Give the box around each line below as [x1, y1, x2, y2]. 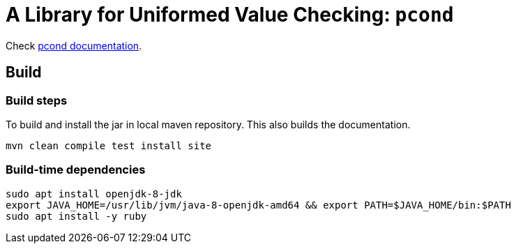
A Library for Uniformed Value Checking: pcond [6, 3, 454, 27]
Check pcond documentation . [6, 39, 142, 52]
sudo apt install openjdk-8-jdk [6, 188, 182, 199]
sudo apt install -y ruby [6, 210, 147, 222]
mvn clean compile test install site [6, 139, 212, 151]
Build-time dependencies [6, 163, 146, 177]
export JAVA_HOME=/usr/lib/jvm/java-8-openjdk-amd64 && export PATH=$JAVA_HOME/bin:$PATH [6, 199, 511, 211]
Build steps [6, 93, 68, 107]
